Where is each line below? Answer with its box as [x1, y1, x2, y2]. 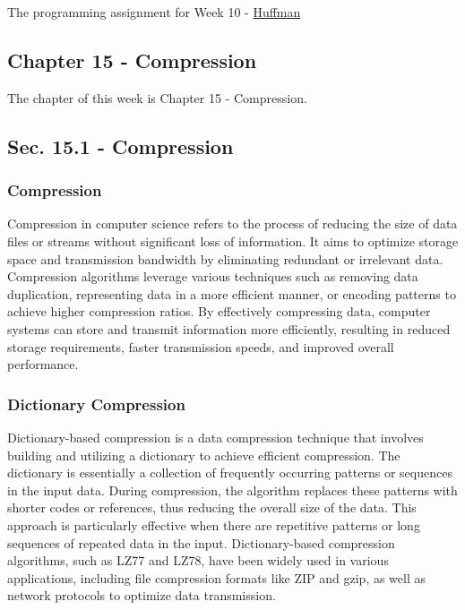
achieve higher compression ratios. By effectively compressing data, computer [7, 302, 431, 321]
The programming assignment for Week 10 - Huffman [7, 3, 301, 21]
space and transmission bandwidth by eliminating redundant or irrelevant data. [7, 249, 443, 268]
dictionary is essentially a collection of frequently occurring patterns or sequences [7, 463, 452, 482]
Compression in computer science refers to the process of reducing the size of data [7, 214, 458, 233]
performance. [7, 355, 79, 374]
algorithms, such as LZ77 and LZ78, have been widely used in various [7, 551, 389, 570]
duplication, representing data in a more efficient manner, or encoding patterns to [7, 284, 456, 303]
